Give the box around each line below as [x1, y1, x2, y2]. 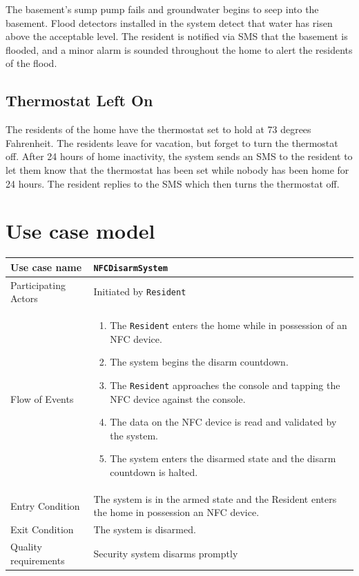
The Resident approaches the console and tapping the [110, 377, 340, 392]
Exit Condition [10, 522, 74, 537]
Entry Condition [10, 498, 80, 513]
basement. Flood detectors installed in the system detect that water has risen [6, 15, 333, 30]
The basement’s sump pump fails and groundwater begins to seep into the [6, 2, 319, 16]
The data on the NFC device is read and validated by [110, 415, 337, 429]
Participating [10, 277, 66, 292]
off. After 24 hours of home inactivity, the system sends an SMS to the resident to [6, 149, 353, 163]
